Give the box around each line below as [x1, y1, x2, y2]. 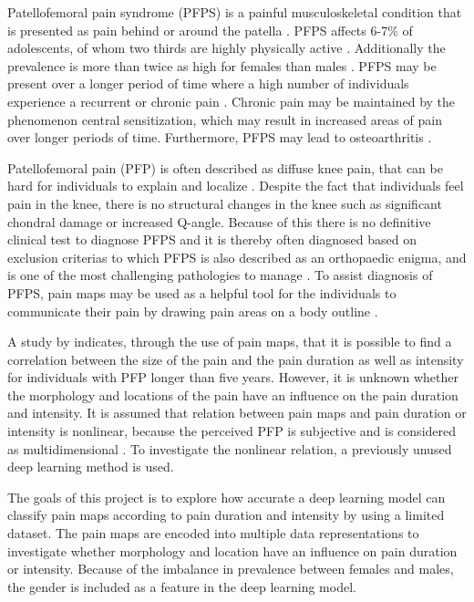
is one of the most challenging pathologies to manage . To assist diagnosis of [7, 265, 433, 285]
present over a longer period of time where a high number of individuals [7, 74, 409, 93]
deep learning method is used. [7, 457, 174, 476]
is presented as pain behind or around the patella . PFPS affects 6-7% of [7, 20, 413, 39]
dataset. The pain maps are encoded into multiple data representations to [7, 524, 419, 543]
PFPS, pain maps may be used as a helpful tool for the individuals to [7, 283, 397, 302]
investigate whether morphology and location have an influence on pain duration [7, 541, 458, 560]
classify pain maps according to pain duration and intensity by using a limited [7, 505, 445, 524]
